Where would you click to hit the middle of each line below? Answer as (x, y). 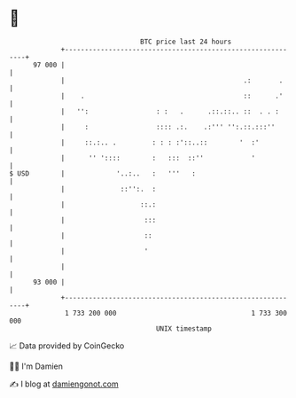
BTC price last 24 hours (186, 42)
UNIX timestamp (184, 328)
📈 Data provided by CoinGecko (67, 346)
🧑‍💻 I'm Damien (36, 366)
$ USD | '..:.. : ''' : (103, 173)
